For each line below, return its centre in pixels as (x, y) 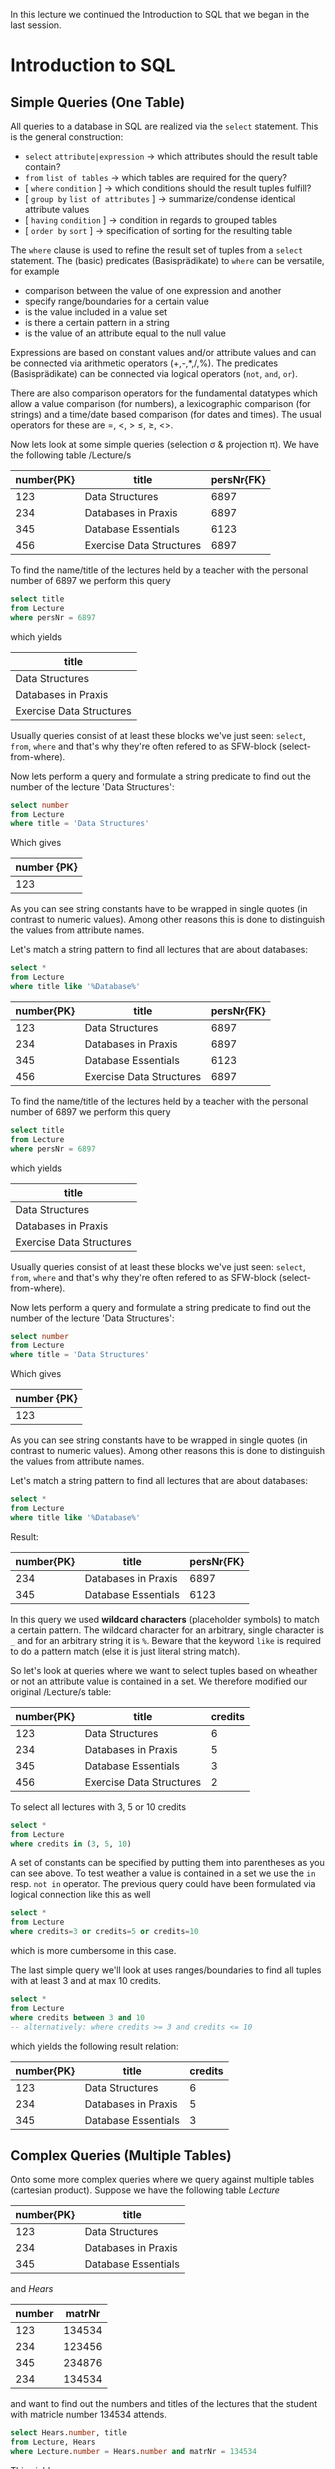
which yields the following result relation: (94, 2046)
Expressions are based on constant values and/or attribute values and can (163, 352)
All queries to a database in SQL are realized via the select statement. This (164, 126)
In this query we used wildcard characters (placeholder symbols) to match (165, 1619)
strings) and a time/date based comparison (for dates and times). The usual (166, 414)
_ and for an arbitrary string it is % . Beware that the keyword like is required (166, 1640)
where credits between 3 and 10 (77, 2017)
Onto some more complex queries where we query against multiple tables (162, 2180)
